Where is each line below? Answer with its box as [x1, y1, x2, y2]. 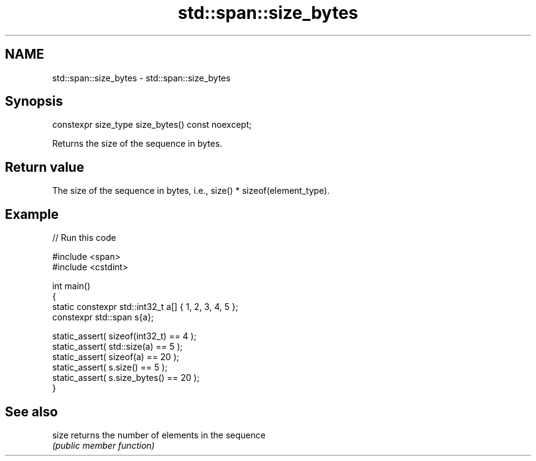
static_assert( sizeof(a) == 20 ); [52, 352, 179, 363]
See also [5, 404, 58, 419]
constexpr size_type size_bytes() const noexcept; [52, 119, 252, 130]
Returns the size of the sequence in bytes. [52, 138, 223, 149]
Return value [5, 159, 84, 175]
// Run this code [52, 232, 116, 243]
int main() [52, 281, 91, 292]
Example [5, 206, 59, 222]
